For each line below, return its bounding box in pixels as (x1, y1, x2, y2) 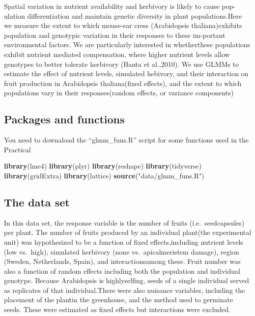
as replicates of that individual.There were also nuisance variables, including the (4, 285, 245, 295)
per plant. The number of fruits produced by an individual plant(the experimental (4, 227, 252, 237)
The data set (4, 194, 70, 209)
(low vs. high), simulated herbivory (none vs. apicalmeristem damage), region (4, 246, 239, 257)
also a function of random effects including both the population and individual (4, 265, 240, 276)
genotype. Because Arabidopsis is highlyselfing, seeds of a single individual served (4, 275, 249, 286)
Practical (4, 144, 31, 154)
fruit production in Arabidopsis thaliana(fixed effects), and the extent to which (4, 78, 242, 88)
